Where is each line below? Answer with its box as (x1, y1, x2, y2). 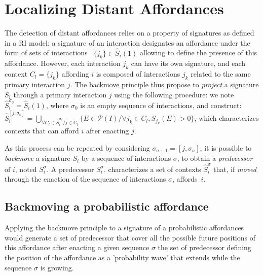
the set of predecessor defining (158, 242, 251, 253)
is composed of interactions (96, 68, 180, 79)
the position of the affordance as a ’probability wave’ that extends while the (5, 252, 240, 262)
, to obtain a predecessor (177, 153, 253, 163)
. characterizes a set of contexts (104, 163, 201, 174)
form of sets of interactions (5, 47, 88, 58)
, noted (15, 163, 37, 174)
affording (61, 68, 89, 79)
